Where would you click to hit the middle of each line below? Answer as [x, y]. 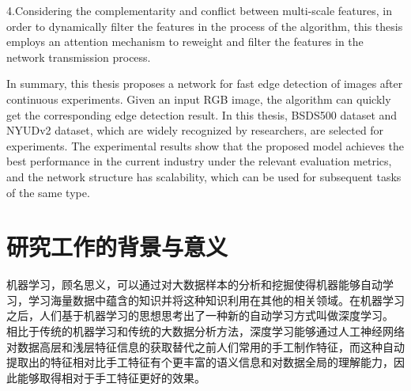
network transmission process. [79, 57]
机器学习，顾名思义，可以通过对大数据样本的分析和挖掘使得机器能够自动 [194, 285]
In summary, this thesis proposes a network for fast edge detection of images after [205, 84]
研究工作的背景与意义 [117, 247]
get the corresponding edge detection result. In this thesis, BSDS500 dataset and [202, 114]
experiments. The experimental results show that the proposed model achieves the [205, 145]
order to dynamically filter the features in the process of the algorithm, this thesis [205, 26]
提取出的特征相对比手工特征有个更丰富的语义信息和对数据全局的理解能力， [200, 362]
